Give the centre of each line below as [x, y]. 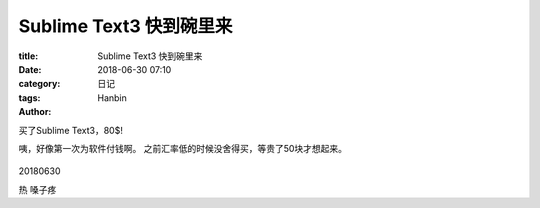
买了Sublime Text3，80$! [71, 130]
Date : [30, 69]
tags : [29, 97]
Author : [35, 112]
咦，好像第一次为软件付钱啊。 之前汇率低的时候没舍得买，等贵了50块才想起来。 [183, 148]
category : [39, 84]
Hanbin [112, 97]
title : [28, 56]
